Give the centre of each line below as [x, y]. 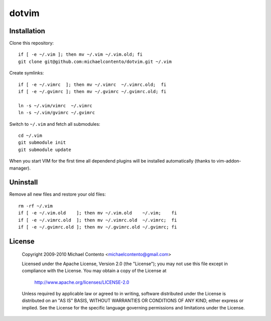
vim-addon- [229, 161]
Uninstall [24, 182]
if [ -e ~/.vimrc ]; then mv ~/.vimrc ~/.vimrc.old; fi [92, 85]
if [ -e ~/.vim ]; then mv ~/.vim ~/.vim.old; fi [81, 55]
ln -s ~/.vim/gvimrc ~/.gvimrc [57, 113]
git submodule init [42, 143]
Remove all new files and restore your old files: [58, 194]
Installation [27, 31]
